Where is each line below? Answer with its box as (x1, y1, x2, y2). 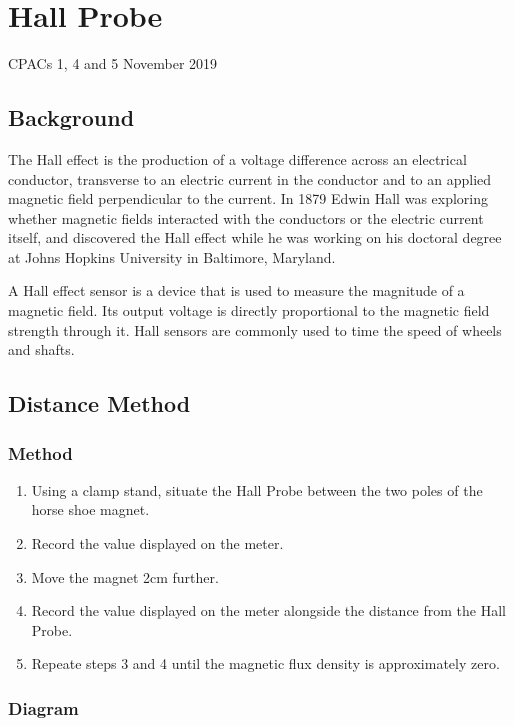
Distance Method (8, 388, 191, 419)
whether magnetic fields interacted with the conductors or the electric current (8, 207, 484, 228)
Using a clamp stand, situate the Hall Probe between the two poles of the (31, 479, 483, 500)
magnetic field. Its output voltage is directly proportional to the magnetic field (8, 300, 490, 321)
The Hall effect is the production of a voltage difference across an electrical (8, 148, 467, 169)
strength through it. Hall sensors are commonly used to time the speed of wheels (8, 319, 502, 340)
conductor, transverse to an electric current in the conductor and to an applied (8, 168, 492, 189)
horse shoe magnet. (31, 499, 150, 520)
